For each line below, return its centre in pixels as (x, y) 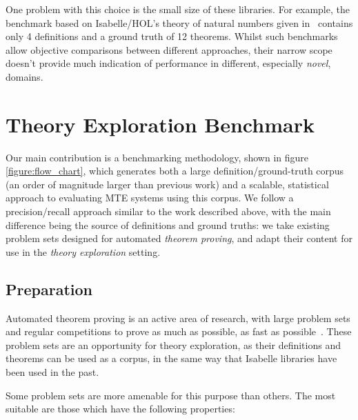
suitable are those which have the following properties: (120, 409)
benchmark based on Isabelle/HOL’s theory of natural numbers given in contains (179, 22)
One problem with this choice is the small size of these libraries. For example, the (178, 9)
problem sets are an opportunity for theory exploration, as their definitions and (173, 344)
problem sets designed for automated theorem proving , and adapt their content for (179, 238)
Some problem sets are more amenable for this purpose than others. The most (171, 395)
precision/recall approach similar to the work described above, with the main (168, 211)
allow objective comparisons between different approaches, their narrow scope (169, 49)
